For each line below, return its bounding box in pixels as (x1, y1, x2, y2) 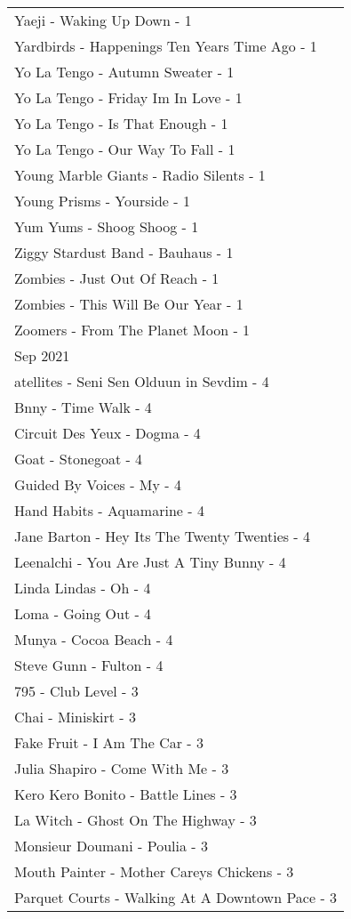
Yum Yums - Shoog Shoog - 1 (14, 216, 199, 237)
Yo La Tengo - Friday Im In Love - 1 (14, 87, 243, 108)
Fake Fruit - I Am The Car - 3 (14, 732, 203, 753)
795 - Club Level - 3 (14, 681, 139, 701)
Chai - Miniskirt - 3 (14, 706, 137, 727)
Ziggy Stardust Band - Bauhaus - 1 (14, 242, 234, 262)
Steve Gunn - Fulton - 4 (14, 655, 164, 675)
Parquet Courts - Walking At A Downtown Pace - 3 (14, 887, 338, 907)
